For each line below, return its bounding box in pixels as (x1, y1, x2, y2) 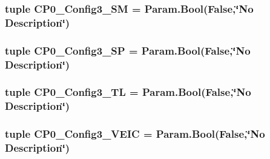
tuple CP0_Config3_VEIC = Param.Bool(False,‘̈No (5, 126, 265, 141)
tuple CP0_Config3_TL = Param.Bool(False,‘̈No (5, 84, 251, 100)
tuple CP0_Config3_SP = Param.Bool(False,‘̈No (5, 42, 251, 58)
